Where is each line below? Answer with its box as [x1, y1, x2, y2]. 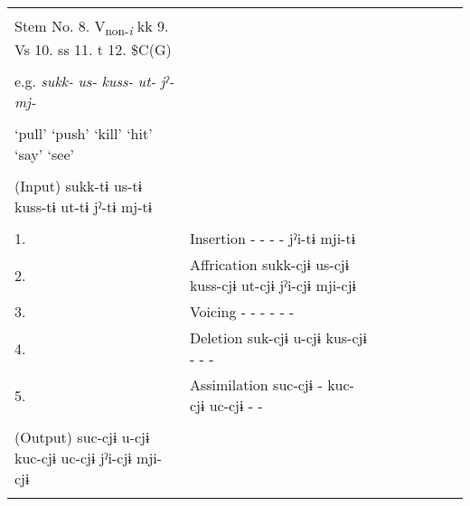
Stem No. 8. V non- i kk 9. [14, 15, 169, 40]
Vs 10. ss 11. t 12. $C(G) [14, 39, 172, 61]
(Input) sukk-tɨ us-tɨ [14, 175, 143, 197]
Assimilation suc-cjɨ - [189, 374, 323, 396]
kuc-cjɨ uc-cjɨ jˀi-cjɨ [14, 447, 132, 469]
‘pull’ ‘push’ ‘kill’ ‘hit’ [14, 123, 153, 145]
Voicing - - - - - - [189, 301, 295, 323]
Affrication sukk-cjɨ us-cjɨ [189, 254, 350, 276]
